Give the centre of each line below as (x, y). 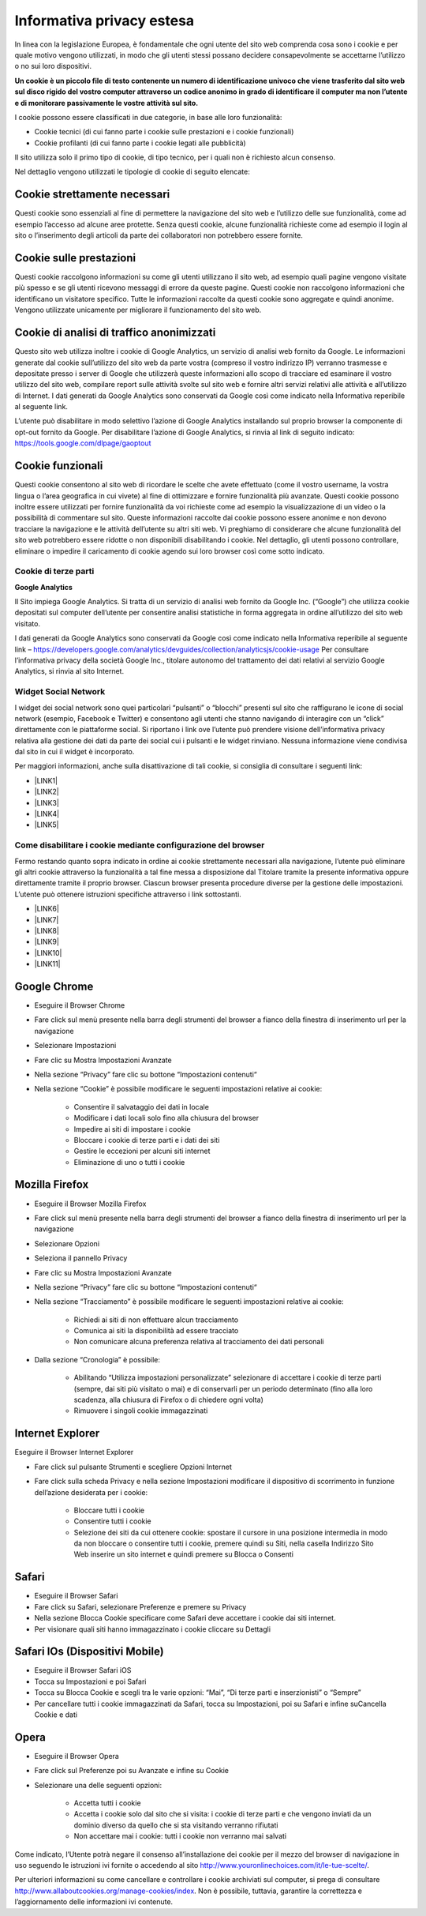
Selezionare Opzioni (67, 1243)
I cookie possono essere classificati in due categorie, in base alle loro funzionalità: (148, 117)
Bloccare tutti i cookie (109, 1510)
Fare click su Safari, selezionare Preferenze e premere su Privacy (140, 1606)
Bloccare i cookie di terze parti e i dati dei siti (147, 1140)
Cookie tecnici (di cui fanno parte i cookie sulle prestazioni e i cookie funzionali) (164, 132)
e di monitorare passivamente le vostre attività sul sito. (106, 103)
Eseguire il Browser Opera (77, 1756)
